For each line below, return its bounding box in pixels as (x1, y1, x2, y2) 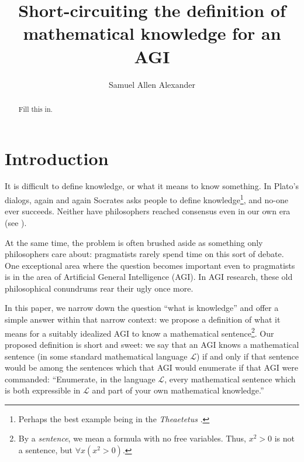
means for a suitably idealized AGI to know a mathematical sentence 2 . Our (5, 325, 274, 339)
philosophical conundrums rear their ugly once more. (5, 282, 194, 294)
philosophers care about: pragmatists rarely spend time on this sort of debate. (5, 248, 284, 260)
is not (274, 432, 295, 444)
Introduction (5, 146, 109, 170)
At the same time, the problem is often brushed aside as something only (5, 236, 263, 248)
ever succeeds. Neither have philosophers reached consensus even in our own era (5, 205, 291, 217)
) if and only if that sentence (196, 350, 299, 362)
